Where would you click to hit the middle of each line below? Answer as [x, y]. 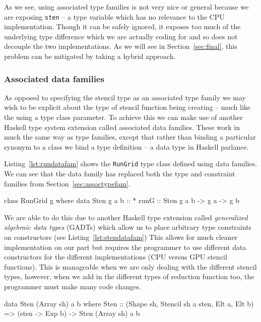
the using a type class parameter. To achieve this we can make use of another [123, 117]
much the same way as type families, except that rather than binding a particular [130, 137]
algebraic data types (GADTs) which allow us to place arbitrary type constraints [128, 227]
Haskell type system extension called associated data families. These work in [122, 127]
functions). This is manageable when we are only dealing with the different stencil [130, 266]
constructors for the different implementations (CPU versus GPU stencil [116, 257]
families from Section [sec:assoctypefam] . [67, 183]
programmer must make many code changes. [73, 286]
